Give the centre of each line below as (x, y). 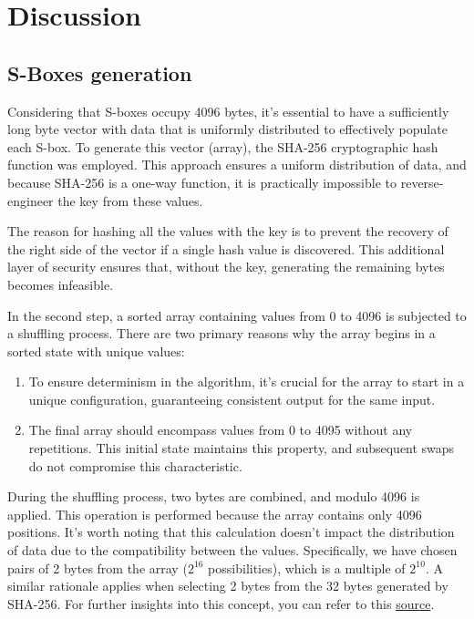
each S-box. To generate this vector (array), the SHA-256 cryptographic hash (223, 146)
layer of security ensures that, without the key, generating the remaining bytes (226, 267)
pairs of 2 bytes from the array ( (98, 567)
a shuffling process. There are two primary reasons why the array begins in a (222, 333)
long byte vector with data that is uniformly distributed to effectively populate (227, 129)
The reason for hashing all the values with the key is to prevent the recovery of (228, 231)
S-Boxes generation (100, 72)
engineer (31, 200)
